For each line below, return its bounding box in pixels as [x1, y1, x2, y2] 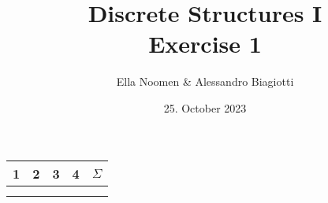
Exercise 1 [148, 28, 262, 60]
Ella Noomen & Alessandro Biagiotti [116, 73, 294, 90]
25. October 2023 [163, 99, 247, 116]
